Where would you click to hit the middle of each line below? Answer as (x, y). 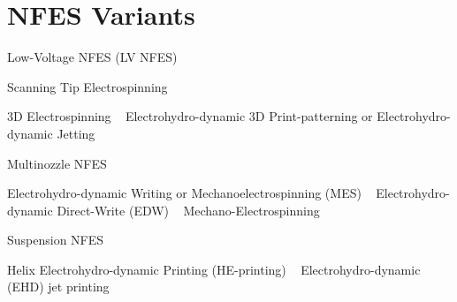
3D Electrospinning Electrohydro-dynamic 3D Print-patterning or (190, 116)
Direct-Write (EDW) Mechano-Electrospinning (188, 210)
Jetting (76, 133)
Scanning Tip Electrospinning (88, 86)
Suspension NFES (56, 240)
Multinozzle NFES (57, 163)
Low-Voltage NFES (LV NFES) (92, 57)
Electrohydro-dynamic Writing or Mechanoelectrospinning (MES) (184, 193)
